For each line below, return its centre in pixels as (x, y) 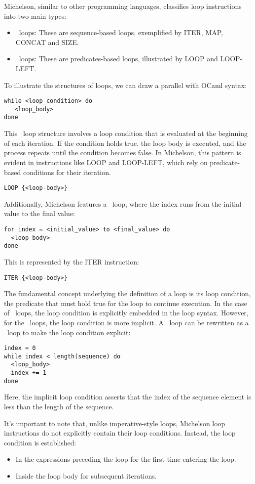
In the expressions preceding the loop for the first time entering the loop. (126, 459)
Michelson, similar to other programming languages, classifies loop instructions (123, 6)
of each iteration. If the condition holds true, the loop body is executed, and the (125, 143)
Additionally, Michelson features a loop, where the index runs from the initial (123, 203)
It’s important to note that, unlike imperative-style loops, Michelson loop (115, 423)
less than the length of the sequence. (59, 406)
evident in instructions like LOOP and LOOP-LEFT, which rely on (106, 162)
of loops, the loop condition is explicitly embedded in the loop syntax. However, (126, 313)
